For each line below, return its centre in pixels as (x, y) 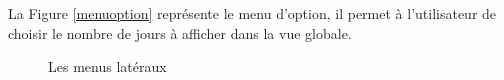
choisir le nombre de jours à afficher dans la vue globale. (180, 32)
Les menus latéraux (107, 66)
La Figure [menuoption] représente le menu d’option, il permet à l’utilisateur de (252, 13)
